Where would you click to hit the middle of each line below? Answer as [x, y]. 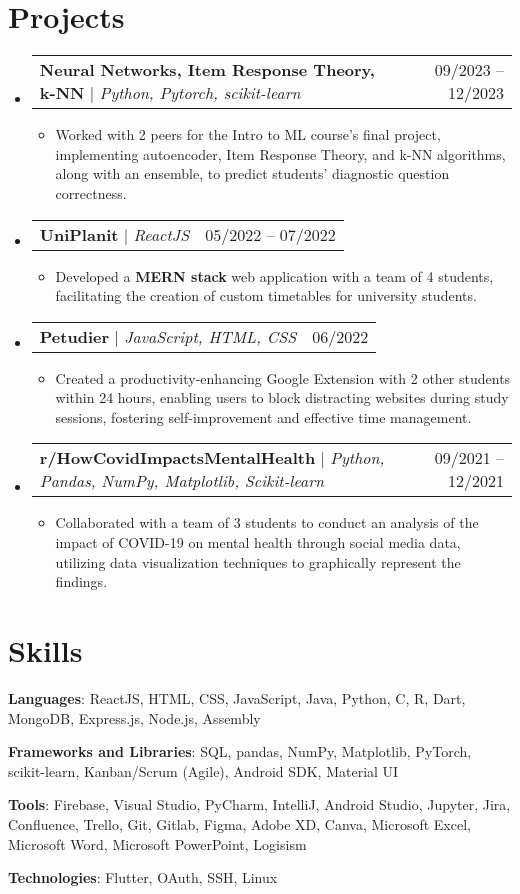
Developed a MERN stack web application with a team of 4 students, [274, 275]
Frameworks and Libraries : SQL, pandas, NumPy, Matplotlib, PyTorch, [240, 751]
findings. [81, 581]
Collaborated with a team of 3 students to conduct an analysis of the [267, 522]
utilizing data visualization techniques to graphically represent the [258, 561]
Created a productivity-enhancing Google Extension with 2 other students [283, 377]
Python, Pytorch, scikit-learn [200, 93]
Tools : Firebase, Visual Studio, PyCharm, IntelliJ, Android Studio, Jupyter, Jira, [259, 804]
